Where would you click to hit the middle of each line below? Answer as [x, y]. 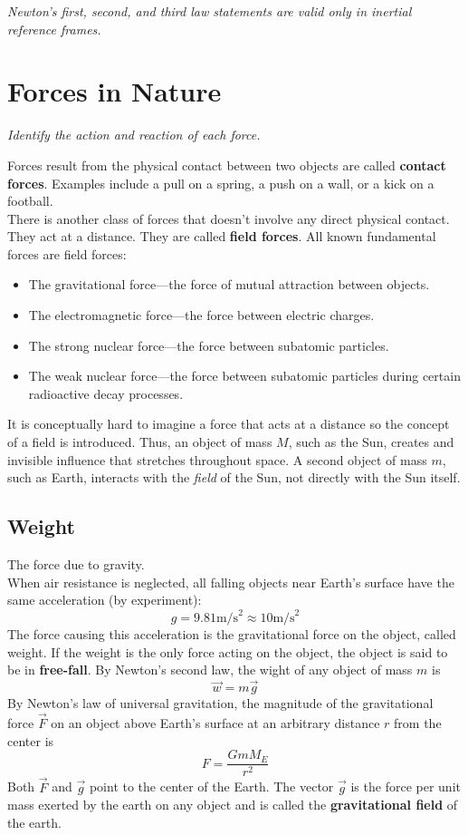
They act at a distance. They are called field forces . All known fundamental [222, 236]
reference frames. [54, 29]
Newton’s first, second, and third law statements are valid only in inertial [210, 11]
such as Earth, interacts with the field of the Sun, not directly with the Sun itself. [234, 477]
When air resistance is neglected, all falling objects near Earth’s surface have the [231, 582]
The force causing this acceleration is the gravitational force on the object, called [232, 634]
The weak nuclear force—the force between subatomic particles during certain [244, 376]
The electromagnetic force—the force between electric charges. [201, 315]
